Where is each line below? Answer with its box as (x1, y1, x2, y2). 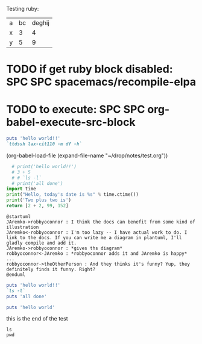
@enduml (6, 271, 26, 278)
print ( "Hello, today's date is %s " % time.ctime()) (6, 192, 139, 198)
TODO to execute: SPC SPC (6, 102, 145, 116)
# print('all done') (11, 180, 63, 186)
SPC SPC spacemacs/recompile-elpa (6, 75, 197, 89)
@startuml (6, 213, 31, 219)
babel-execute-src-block (6, 116, 136, 129)
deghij (31, 19, 50, 27)
